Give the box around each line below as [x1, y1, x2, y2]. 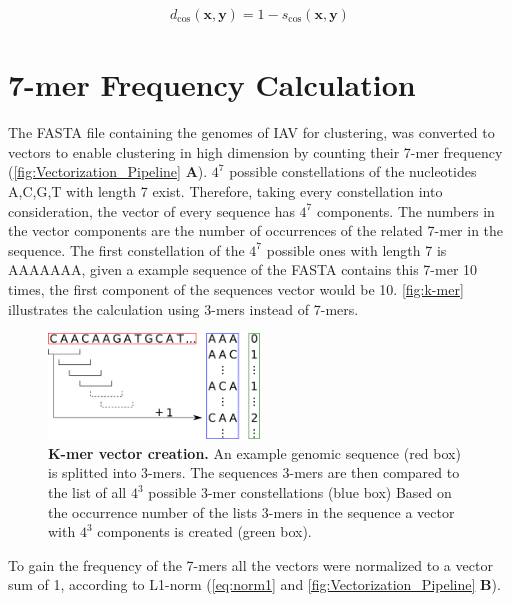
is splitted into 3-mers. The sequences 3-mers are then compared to [48, 462, 460, 483]
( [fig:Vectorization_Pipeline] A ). [8, 161, 208, 182]
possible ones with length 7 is [266, 239, 447, 260]
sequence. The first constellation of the [8, 239, 245, 260]
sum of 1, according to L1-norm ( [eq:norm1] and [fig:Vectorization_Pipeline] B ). [8, 574, 501, 595]
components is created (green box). [97, 521, 312, 542]
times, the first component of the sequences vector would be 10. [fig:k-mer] [8, 278, 464, 299]
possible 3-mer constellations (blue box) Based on [148, 482, 452, 503]
